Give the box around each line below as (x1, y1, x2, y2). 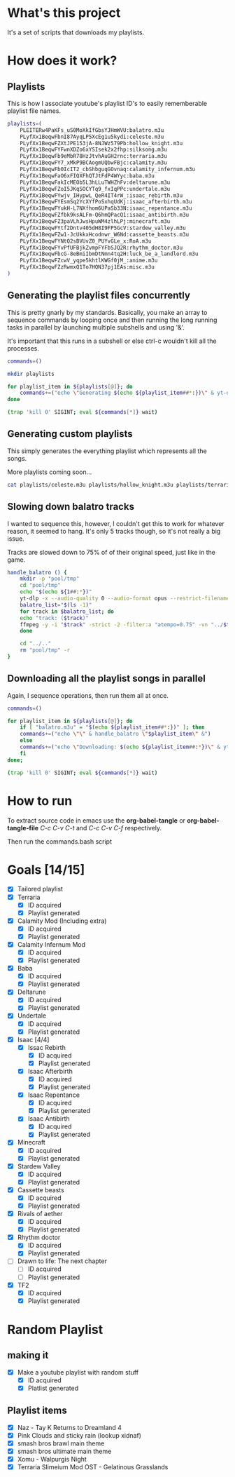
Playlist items (7, 1405, 68, 1417)
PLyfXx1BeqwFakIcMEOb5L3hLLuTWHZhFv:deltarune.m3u (20, 179, 171, 186)
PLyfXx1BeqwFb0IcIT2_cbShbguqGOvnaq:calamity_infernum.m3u (20, 166, 196, 173)
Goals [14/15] (7, 861, 85, 877)
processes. (7, 344, 40, 352)
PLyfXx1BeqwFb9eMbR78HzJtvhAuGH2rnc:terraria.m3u (20, 153, 168, 160)
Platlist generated (27, 1384, 79, 1392)
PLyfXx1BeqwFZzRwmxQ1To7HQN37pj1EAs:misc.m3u (20, 264, 155, 271)
